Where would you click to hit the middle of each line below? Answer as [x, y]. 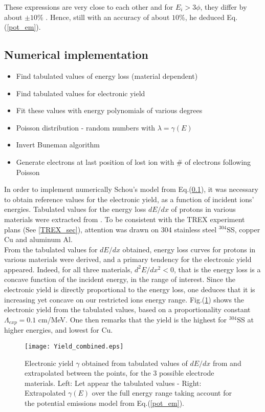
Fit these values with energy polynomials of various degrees [109, 110]
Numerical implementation [76, 55]
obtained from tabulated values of [135, 363]
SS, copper [244, 229]
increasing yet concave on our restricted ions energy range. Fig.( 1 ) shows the [124, 299]
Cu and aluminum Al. [38, 239]
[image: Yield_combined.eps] [74, 346]
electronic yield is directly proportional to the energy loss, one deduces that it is [130, 289]
